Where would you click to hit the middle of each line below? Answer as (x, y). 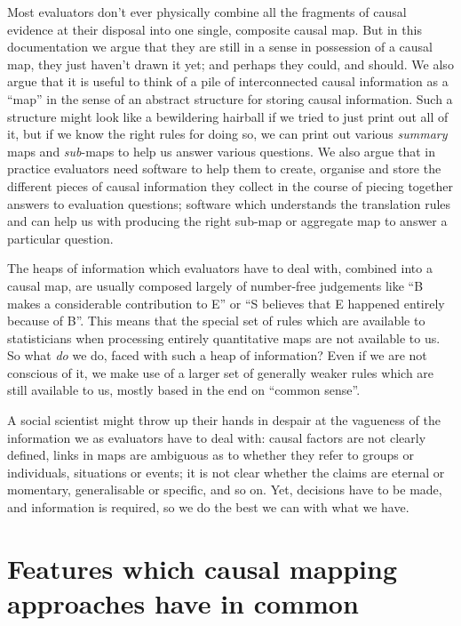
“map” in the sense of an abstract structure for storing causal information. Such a (230, 98)
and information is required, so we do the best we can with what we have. (208, 507)
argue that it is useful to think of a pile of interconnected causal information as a (228, 81)
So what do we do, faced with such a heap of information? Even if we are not (217, 355)
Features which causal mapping (203, 568)
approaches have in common (183, 603)
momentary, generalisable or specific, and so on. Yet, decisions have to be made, (225, 490)
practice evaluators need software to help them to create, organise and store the (224, 169)
